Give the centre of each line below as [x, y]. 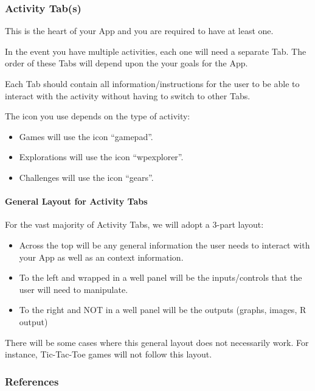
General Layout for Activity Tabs [76, 201]
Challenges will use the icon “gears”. [86, 177]
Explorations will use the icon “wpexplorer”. [101, 157]
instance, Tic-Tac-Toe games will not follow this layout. [109, 354]
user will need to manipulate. [74, 289]
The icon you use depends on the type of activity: [98, 116]
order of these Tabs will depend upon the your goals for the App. [126, 63]
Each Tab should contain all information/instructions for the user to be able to [152, 83]
